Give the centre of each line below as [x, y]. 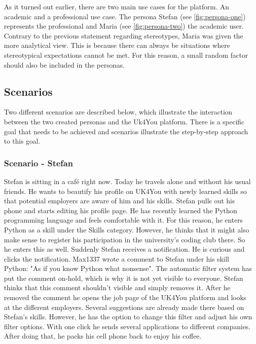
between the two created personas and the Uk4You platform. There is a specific [124, 121]
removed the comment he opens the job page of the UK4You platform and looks [125, 297]
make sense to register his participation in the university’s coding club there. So [125, 239]
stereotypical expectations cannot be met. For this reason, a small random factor [126, 55]
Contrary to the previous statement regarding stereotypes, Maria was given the [124, 35]
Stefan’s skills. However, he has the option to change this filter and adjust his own [128, 317]
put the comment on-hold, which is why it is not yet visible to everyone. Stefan [124, 278]
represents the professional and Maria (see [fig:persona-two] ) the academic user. [124, 26]
